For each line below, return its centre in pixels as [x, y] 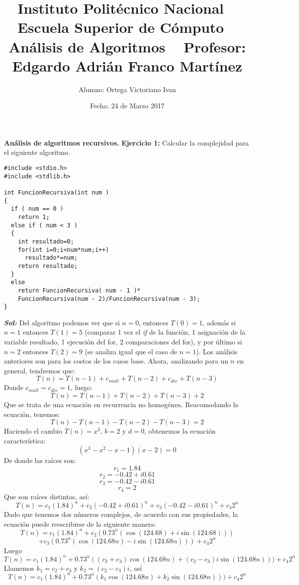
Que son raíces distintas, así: [47, 496]
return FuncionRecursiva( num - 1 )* [79, 290]
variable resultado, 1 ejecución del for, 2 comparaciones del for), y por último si [123, 342]
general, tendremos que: [40, 370]
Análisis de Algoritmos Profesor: [127, 46]
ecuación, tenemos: [32, 414]
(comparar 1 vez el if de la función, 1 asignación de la [165, 332]
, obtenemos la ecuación [180, 431]
